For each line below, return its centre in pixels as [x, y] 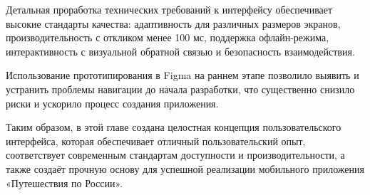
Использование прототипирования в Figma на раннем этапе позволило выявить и [183, 75]
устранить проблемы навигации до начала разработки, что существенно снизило [180, 89]
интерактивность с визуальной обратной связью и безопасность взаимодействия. [180, 51]
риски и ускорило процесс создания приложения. [112, 103]
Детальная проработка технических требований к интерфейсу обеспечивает [169, 9]
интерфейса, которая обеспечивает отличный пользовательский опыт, [156, 141]
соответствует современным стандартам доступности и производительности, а [175, 155]
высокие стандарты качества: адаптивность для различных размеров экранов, [173, 23]
